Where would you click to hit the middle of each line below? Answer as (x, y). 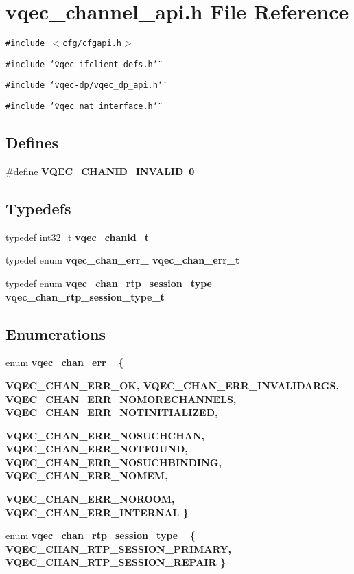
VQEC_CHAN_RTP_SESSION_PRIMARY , (118, 548)
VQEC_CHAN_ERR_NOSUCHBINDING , (114, 462)
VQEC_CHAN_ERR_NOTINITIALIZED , (112, 412)
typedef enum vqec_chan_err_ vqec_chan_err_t (123, 260)
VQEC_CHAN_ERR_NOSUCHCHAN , (105, 435)
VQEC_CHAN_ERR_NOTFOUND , (97, 449)
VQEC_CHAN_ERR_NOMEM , (87, 475)
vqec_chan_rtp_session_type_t (85, 296)
